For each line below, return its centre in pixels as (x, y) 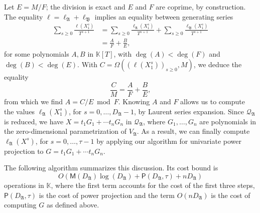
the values (20, 111)
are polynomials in (228, 121)
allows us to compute (213, 101)
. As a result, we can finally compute (193, 131)
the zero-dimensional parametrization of (66, 131)
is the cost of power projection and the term (107, 195)
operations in (24, 185)
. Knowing (134, 101)
